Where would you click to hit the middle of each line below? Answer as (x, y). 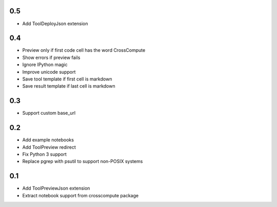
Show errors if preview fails (51, 57)
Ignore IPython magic (45, 65)
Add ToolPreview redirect (49, 147)
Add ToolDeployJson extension (55, 24)
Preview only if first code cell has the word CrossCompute (84, 50)
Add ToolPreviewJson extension (56, 188)
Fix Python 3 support (44, 154)
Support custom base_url (49, 113)
